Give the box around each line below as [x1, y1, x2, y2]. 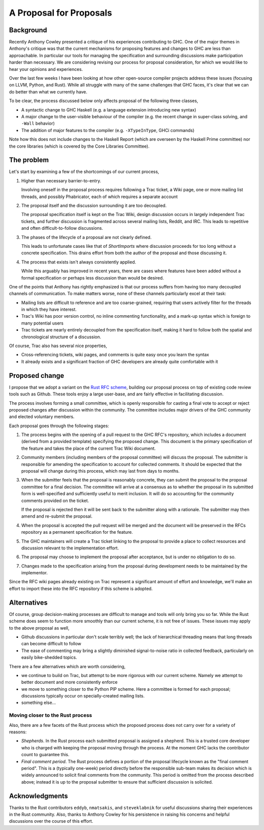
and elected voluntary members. [9, 414, 75, 420]
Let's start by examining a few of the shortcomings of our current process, [9, 169, 159, 175]
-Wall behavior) [21, 120, 55, 127]
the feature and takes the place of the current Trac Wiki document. [21, 445, 156, 451]
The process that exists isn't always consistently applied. [21, 259, 136, 265]
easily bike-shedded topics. [21, 655, 78, 660]
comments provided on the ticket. [21, 498, 89, 503]
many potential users [21, 320, 64, 326]
